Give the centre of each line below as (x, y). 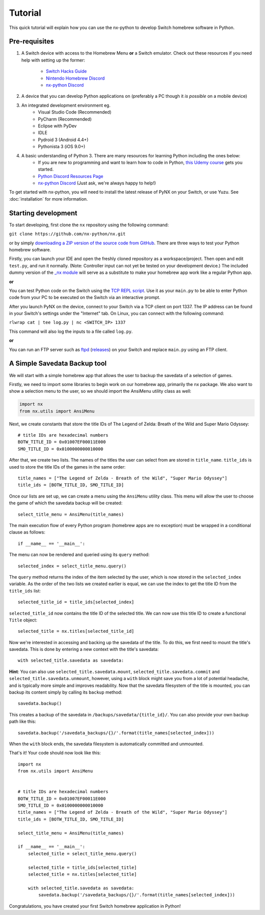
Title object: (23, 620)
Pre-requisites (31, 42)
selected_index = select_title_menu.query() (72, 566)
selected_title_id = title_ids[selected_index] (76, 602)
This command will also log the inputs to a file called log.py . (71, 331)
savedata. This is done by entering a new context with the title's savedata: (84, 649)
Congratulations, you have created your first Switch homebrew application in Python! (95, 906)
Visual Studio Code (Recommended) (75, 112)
